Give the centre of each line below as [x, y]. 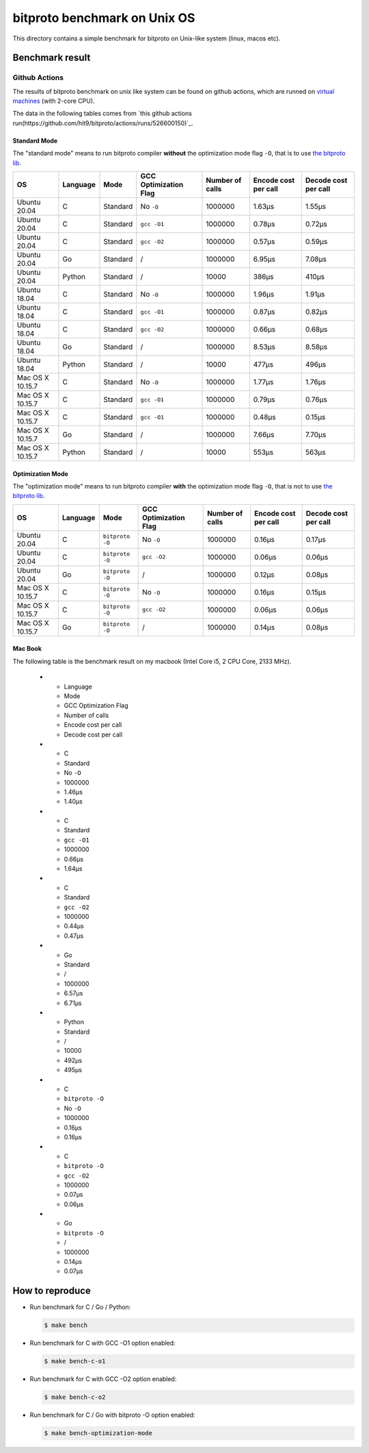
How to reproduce [52, 1291]
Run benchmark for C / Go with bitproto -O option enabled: [112, 1415]
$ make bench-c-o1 [75, 1361]
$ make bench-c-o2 [75, 1397]
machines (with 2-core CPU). [54, 101]
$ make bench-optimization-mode [98, 1433]
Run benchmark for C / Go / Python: [80, 1307]
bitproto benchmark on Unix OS [104, 18]
